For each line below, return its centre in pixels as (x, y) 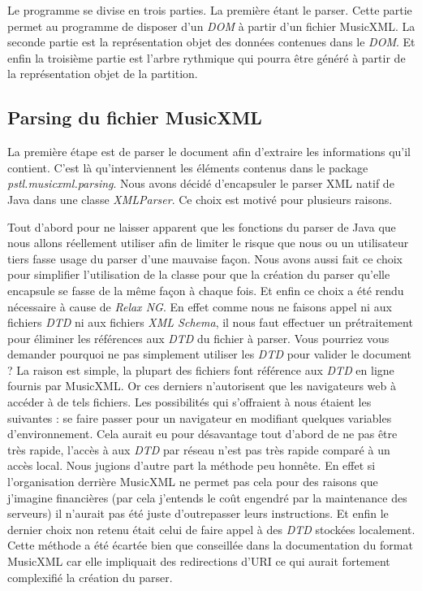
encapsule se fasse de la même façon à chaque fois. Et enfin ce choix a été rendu (206, 290)
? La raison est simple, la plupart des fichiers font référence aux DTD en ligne (201, 369)
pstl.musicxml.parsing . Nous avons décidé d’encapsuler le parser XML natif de (201, 183)
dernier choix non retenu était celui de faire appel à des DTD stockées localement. (211, 529)
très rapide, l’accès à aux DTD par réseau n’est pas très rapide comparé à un (199, 449)
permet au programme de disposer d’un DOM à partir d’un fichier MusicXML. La (211, 26)
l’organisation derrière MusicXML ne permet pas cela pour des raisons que (193, 482)
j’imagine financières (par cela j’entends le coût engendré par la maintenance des (207, 497)
